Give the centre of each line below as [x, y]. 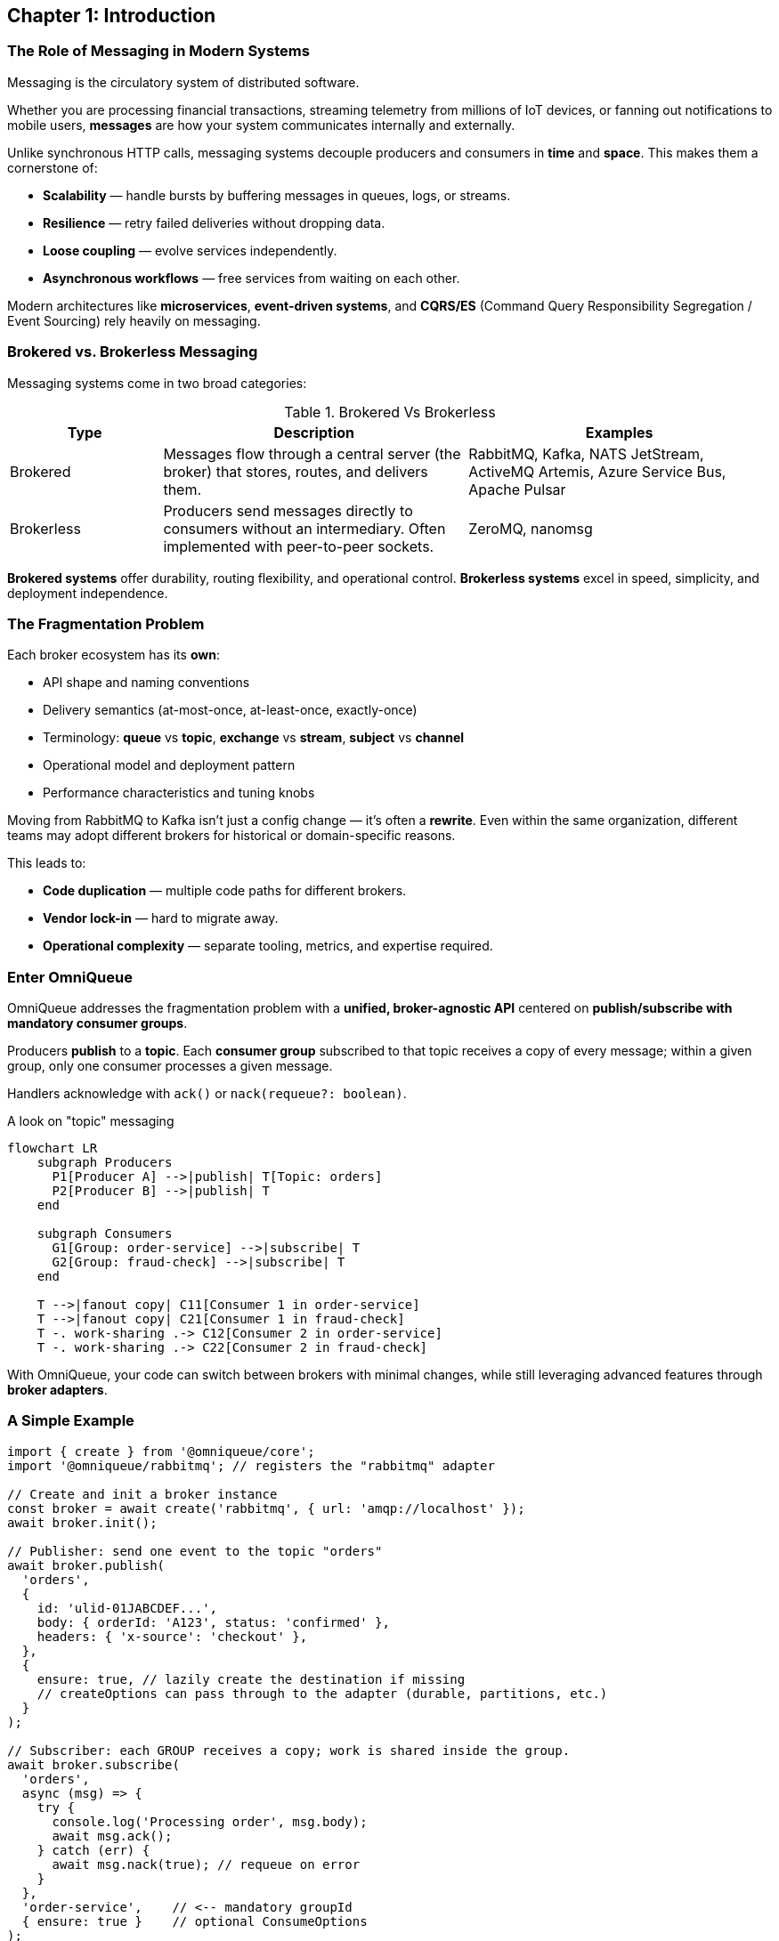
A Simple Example [71, 1421]
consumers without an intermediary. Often [304, 528]
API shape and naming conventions [146, 683]
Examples [619, 432]
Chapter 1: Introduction [112, 16]
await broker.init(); [82, 1522]
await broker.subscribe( [93, 1764]
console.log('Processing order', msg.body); [210, 1821]
